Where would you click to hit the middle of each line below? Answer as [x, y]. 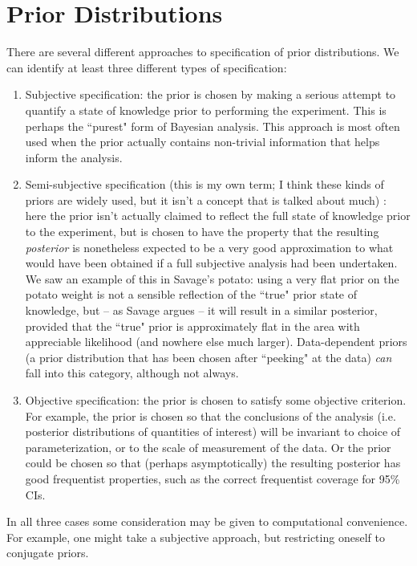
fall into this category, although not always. [132, 373]
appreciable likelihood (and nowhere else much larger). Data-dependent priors [216, 342]
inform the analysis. [74, 157]
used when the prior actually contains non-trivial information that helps [202, 142]
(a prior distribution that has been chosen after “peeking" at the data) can [208, 357]
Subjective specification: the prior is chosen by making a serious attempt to [211, 94]
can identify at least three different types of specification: [147, 67]
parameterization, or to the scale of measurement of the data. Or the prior [208, 447]
